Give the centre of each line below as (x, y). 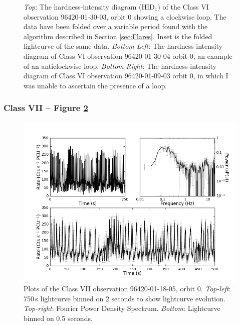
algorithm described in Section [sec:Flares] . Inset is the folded (118, 36)
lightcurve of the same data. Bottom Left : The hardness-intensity (123, 46)
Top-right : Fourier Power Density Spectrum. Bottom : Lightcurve (122, 308)
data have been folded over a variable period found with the (116, 26)
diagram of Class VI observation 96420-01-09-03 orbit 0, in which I (126, 76)
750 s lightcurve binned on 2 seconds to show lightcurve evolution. (125, 298)
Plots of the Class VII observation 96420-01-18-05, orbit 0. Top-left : (127, 289)
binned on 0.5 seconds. (58, 318)
